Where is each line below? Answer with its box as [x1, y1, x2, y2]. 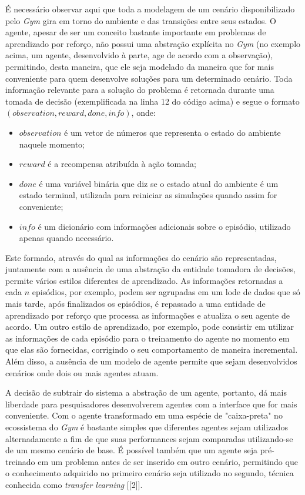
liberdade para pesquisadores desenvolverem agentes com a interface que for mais [5, 397, 297, 410]
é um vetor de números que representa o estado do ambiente [64, 126, 281, 138]
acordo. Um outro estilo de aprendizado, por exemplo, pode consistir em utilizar [5, 320, 294, 333]
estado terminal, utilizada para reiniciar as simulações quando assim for [19, 189, 277, 201]
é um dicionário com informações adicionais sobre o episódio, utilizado [38, 220, 291, 232]
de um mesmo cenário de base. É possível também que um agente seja [5, 444, 258, 456]
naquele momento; [19, 138, 85, 150]
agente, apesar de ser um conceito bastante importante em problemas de [5, 26, 266, 38]
